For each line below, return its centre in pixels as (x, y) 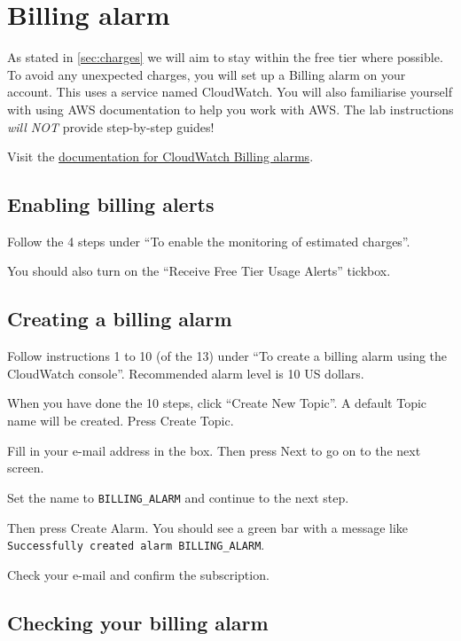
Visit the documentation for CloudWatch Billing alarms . (160, 156)
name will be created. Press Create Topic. (121, 421)
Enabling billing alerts (111, 204)
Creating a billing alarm (120, 319)
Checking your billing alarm (138, 622)
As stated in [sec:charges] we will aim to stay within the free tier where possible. (225, 57)
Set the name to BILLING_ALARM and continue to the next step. (178, 497)
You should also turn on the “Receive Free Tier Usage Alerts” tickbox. (199, 271)
